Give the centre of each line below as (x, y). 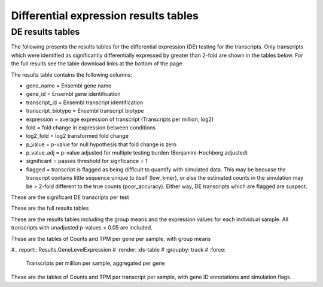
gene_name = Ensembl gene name (69, 85)
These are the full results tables (50, 208)
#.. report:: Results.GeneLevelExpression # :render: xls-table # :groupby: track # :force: (118, 249)
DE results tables (45, 32)
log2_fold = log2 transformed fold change (77, 136)
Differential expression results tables (105, 16)
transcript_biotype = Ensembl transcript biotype (85, 111)
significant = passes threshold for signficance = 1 (87, 161)
